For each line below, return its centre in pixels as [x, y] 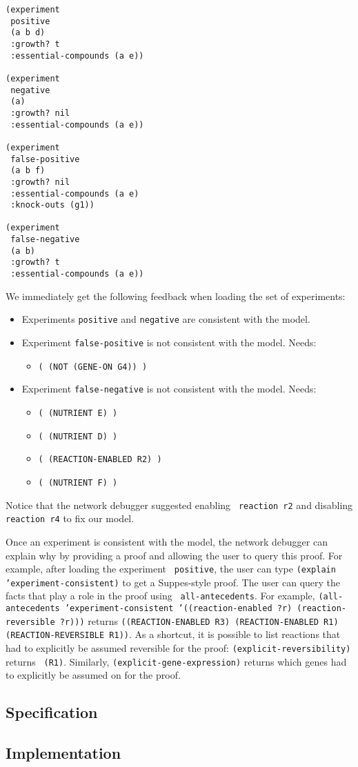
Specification [52, 712]
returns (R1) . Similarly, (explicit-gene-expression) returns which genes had [176, 661]
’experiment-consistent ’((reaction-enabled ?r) [178, 609]
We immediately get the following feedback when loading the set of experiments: [176, 296]
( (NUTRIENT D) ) [78, 436]
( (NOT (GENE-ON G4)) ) [93, 367]
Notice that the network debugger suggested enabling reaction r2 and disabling [179, 505]
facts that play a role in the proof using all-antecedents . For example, [160, 596]
